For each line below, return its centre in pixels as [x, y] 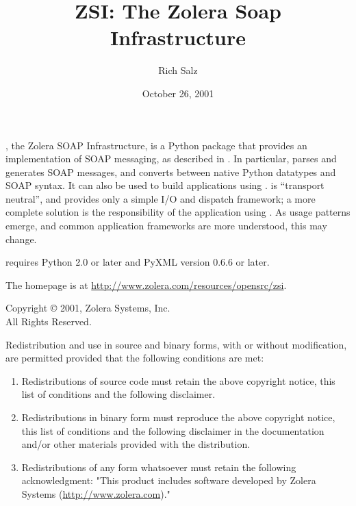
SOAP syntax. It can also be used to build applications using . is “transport [165, 185]
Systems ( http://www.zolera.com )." [96, 493]
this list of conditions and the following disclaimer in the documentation [173, 430]
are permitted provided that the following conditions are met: [135, 358]
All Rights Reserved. [49, 321]
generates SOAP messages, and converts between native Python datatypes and [171, 172]
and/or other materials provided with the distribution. [136, 444]
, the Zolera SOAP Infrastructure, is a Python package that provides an [156, 145]
